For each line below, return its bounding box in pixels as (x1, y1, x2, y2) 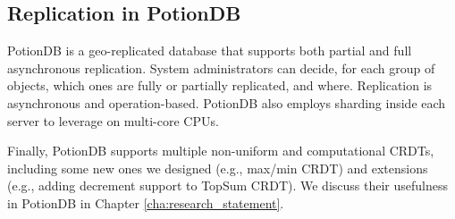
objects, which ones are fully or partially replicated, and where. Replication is (7, 76, 433, 95)
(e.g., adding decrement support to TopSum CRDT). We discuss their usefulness (7, 176, 448, 195)
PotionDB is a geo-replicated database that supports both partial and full (7, 41, 412, 60)
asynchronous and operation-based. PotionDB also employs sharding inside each (7, 93, 446, 112)
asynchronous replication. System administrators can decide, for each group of (7, 58, 435, 77)
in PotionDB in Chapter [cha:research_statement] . (7, 193, 284, 212)
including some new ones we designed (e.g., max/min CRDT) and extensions (7, 158, 428, 177)
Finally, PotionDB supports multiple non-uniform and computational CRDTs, (7, 141, 434, 160)
